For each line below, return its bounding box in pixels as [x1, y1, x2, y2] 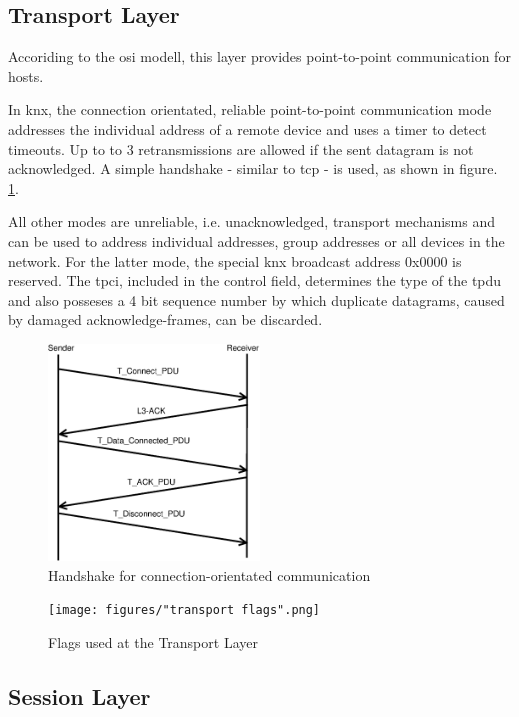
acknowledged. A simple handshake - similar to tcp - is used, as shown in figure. [8, 158, 498, 179]
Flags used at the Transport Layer [48, 632, 258, 653]
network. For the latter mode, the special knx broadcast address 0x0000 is [8, 250, 462, 271]
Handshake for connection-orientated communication [48, 564, 371, 585]
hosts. [8, 65, 44, 86]
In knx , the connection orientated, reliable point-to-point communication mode [8, 99, 492, 120]
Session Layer [8, 681, 151, 712]
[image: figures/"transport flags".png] [48, 603, 321, 618]
